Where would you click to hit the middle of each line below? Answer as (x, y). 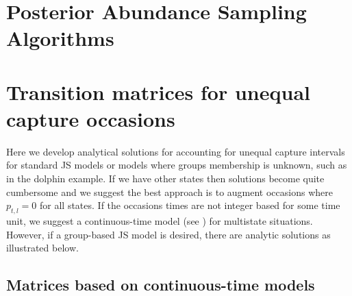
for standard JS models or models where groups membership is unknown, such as (177, 165)
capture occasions (91, 118)
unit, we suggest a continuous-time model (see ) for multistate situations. (160, 221)
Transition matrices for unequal (158, 91)
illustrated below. (42, 248)
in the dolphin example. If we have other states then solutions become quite (165, 178)
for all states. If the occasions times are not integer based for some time (190, 205)
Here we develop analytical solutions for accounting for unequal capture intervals (176, 151)
